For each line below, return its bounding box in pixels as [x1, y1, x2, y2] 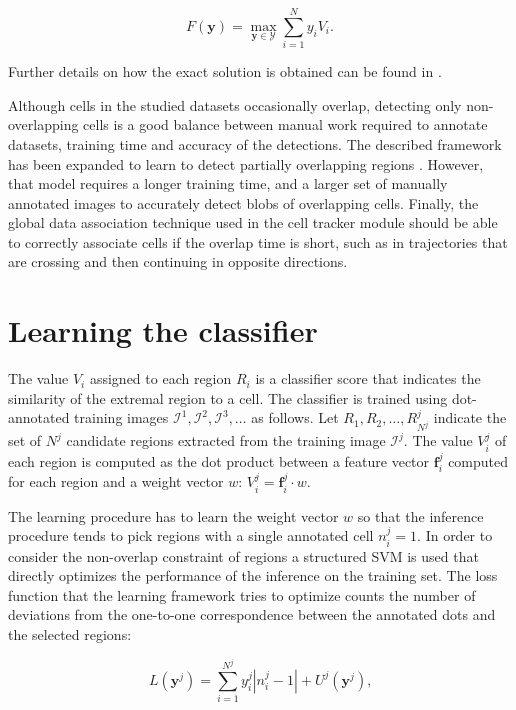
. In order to [417, 525, 493, 546]
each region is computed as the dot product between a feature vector [8, 450, 430, 471]
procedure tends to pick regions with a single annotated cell [8, 525, 374, 546]
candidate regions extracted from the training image [66, 430, 386, 451]
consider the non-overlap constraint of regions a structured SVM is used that [8, 545, 479, 566]
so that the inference [357, 505, 484, 526]
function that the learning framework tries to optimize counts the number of [8, 584, 476, 605]
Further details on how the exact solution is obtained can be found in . [8, 61, 442, 82]
